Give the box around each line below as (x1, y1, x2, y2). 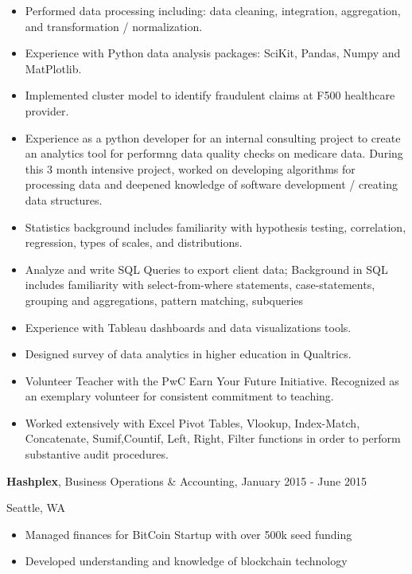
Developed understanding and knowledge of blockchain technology (25, 553, 348, 569)
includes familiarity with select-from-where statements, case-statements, (25, 276, 375, 293)
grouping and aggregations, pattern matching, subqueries (25, 291, 304, 308)
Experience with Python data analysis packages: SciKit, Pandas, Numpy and (25, 45, 401, 61)
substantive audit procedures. (25, 446, 169, 463)
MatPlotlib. (25, 60, 82, 76)
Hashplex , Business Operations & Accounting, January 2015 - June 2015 (6, 472, 367, 489)
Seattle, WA (6, 499, 65, 516)
